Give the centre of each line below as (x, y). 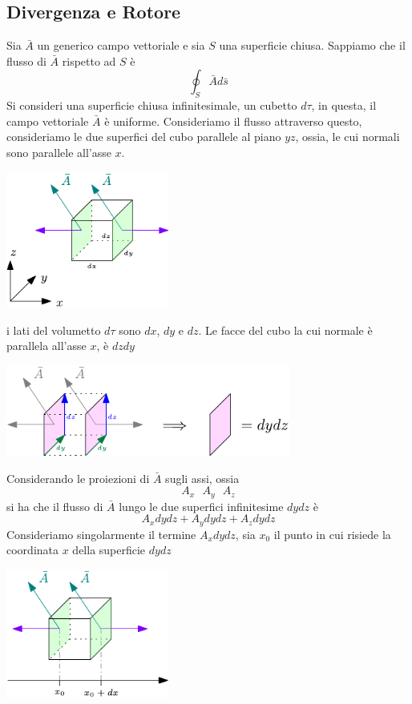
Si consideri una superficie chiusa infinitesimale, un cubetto (152, 105)
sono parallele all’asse (59, 152)
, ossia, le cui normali (347, 137)
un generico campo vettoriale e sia (121, 45)
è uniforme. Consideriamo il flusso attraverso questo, (233, 121)
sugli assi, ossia (202, 478)
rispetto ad (89, 60)
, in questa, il (344, 105)
